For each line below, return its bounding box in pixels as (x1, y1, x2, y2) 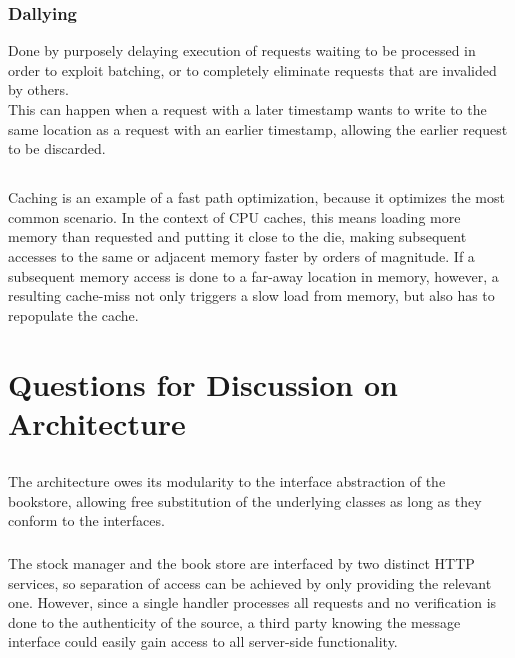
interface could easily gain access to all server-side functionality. (8, 631, 398, 652)
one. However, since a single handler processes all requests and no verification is (8, 592, 497, 613)
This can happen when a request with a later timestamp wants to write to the (8, 99, 487, 119)
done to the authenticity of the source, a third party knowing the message (8, 611, 461, 632)
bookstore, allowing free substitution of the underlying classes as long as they (8, 490, 482, 511)
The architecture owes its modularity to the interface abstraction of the (8, 471, 446, 492)
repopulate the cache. (8, 304, 139, 325)
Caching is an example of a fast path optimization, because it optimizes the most (8, 187, 505, 208)
